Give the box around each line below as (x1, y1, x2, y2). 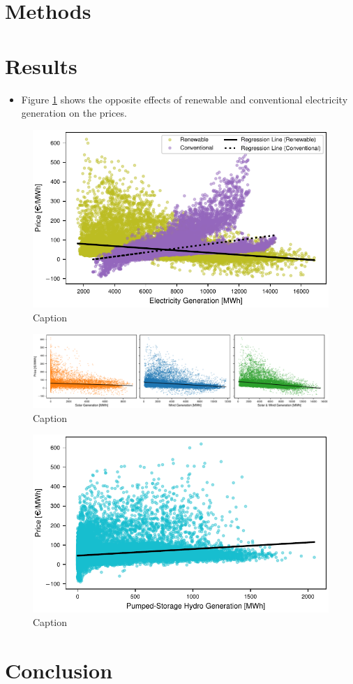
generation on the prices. (21, 105, 127, 120)
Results (5, 51, 77, 80)
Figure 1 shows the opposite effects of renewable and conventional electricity (21, 92, 348, 106)
